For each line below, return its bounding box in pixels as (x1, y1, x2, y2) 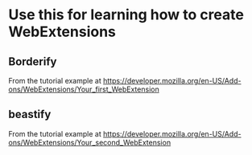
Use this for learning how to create (8, 6, 244, 24)
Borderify (8, 55, 57, 68)
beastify (8, 108, 52, 121)
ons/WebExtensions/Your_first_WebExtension (8, 84, 159, 94)
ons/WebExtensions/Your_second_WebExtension (8, 137, 171, 147)
